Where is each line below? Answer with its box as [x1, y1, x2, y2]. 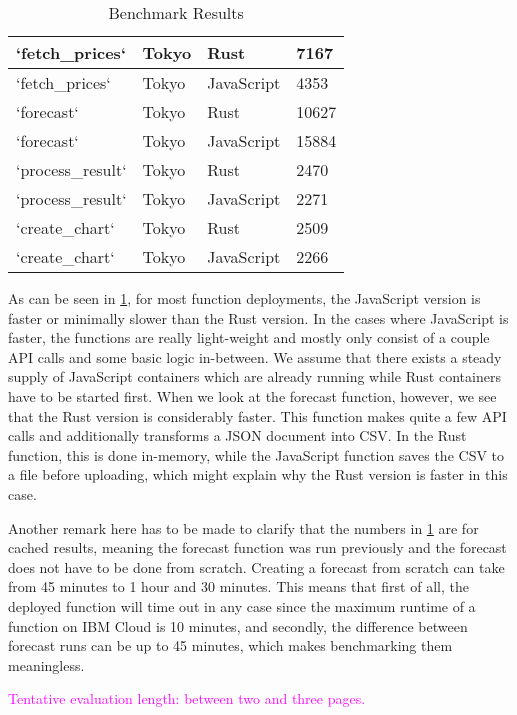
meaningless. [8, 654, 85, 675]
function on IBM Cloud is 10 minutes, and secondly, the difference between [8, 615, 468, 636]
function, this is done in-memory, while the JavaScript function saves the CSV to [8, 444, 505, 465]
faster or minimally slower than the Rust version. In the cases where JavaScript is [8, 307, 509, 328]
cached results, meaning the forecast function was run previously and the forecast [8, 537, 507, 558]
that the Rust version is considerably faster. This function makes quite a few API [8, 405, 507, 426]
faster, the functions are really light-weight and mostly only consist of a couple [8, 327, 490, 348]
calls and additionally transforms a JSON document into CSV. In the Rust [8, 425, 467, 446]
